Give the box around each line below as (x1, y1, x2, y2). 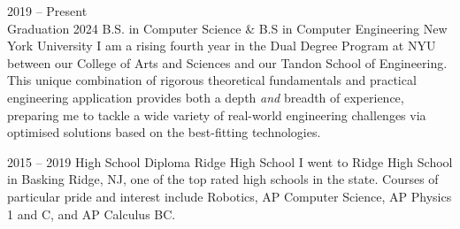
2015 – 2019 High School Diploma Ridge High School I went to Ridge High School (7, 152, 453, 171)
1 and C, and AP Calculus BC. (7, 204, 176, 223)
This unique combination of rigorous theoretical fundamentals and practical (7, 71, 417, 89)
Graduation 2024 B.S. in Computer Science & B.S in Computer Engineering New (7, 19, 448, 37)
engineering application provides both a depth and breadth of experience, (7, 88, 404, 106)
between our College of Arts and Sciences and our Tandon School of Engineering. (7, 53, 448, 72)
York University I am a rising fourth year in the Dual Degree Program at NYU (7, 36, 436, 55)
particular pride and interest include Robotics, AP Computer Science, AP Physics (7, 187, 452, 205)
